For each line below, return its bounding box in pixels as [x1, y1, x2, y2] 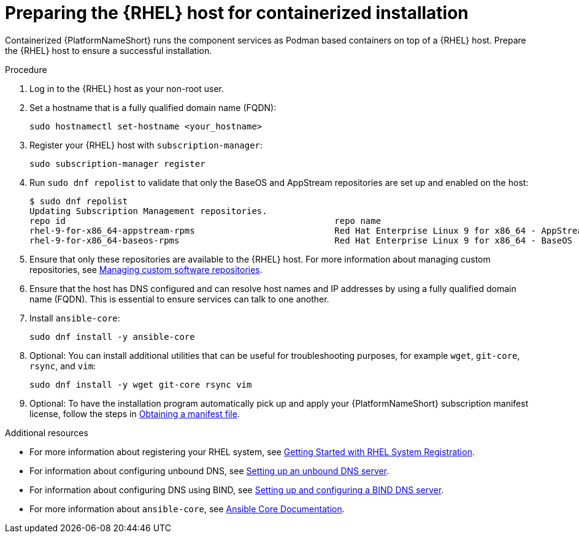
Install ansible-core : [29, 312, 120, 323]
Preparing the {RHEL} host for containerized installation [5, 2, 469, 23]
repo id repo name [29, 215, 382, 226]
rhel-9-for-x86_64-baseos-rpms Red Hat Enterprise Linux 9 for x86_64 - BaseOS [29, 235, 573, 245]
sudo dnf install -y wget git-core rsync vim [29, 379, 252, 390]
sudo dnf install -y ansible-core [29, 331, 195, 342]
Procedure [5, 64, 47, 75]
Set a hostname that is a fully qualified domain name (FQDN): [29, 102, 277, 113]
